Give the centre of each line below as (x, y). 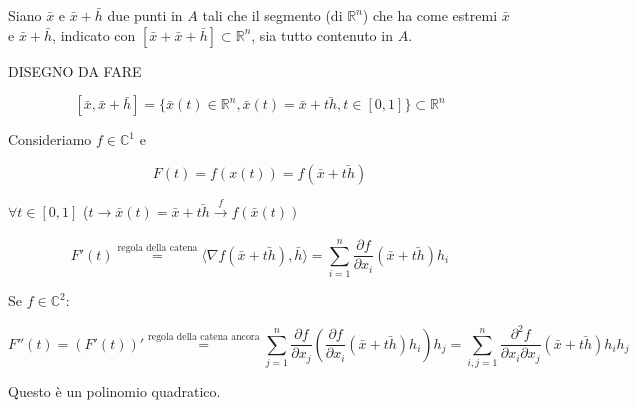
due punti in (145, 15)
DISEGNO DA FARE (75, 70)
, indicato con (94, 34)
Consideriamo (50, 139)
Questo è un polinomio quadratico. (114, 390)
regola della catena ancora (203, 336)
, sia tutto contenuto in (322, 34)
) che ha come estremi (430, 15)
